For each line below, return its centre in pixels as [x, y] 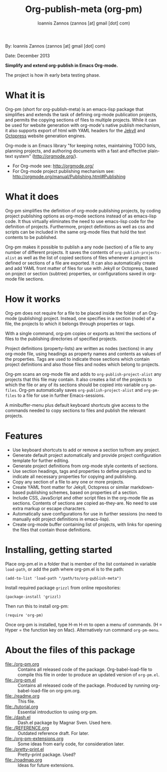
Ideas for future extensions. [46, 765]
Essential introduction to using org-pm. [58, 712]
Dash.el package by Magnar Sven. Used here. [65, 722]
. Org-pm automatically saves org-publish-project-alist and [80, 390]
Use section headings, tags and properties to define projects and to [82, 471]
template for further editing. [41, 460]
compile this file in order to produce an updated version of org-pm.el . [89, 674]
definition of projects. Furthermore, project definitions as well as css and [80, 226]
